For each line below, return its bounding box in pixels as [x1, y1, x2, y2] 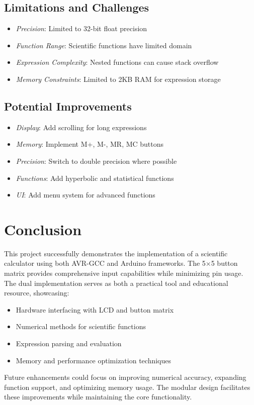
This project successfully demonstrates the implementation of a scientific [4, 248, 228, 258]
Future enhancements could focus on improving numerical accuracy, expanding [4, 372, 246, 382]
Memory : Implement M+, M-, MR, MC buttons [16, 139, 164, 149]
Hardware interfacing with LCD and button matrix [16, 304, 174, 315]
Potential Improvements [4, 98, 132, 114]
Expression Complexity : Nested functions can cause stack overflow [16, 57, 219, 67]
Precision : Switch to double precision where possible [16, 155, 177, 166]
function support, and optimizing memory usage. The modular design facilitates [4, 381, 250, 392]
